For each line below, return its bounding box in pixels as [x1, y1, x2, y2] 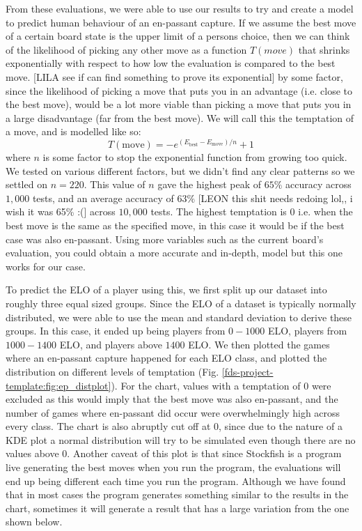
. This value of [84, 177, 145, 192]
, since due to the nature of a [219, 419, 343, 433]
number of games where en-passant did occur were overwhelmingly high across [6, 405, 340, 420]
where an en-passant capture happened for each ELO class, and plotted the [6, 351, 327, 365]
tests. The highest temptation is [150, 204, 287, 219]
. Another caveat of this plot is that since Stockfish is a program [67, 446, 342, 461]
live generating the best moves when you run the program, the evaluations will [6, 460, 341, 475]
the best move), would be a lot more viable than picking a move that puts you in [6, 97, 352, 111]
